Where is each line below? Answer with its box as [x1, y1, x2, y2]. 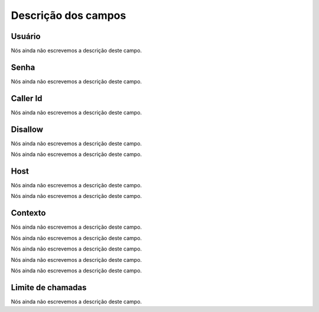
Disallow [11, 124, 44, 134]
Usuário [11, 31, 41, 41]
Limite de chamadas [11, 282, 87, 292]
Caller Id [11, 93, 43, 103]
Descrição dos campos [11, 9, 126, 22]
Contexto [11, 208, 46, 218]
